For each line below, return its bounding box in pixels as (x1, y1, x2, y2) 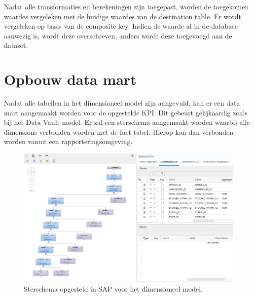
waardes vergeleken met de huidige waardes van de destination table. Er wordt (4, 11, 241, 21)
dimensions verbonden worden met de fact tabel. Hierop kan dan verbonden (4, 126, 234, 137)
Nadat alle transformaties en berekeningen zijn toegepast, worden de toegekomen (4, 1, 249, 11)
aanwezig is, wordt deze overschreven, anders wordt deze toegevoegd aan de (4, 30, 232, 40)
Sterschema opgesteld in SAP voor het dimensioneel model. (24, 284, 203, 294)
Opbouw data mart (4, 69, 137, 89)
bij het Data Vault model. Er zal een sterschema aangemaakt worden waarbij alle (4, 117, 250, 127)
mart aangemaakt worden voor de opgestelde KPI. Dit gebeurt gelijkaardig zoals (4, 107, 248, 117)
